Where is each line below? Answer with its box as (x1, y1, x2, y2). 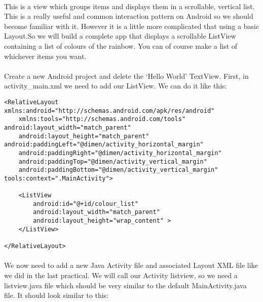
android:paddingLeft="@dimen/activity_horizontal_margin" (4, 141, 204, 148)
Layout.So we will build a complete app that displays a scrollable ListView (4, 31, 236, 41)
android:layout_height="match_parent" (18, 132, 149, 140)
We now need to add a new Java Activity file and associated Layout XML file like (4, 260, 258, 270)
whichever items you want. (4, 50, 87, 61)
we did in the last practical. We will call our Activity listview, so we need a (4, 269, 238, 280)
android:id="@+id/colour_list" (33, 200, 138, 207)
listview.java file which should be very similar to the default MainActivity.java (4, 280, 247, 290)
